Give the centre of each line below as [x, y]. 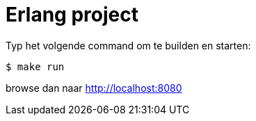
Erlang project [72, 15]
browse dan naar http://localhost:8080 [94, 88]
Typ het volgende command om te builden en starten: [128, 45]
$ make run [35, 66]
